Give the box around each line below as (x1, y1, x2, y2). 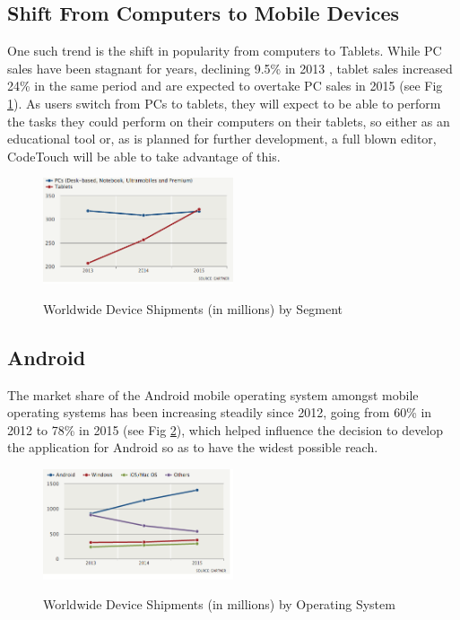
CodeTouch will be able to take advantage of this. (7, 146, 281, 165)
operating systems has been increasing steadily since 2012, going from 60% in (7, 403, 432, 422)
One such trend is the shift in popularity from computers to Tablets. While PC (7, 41, 442, 60)
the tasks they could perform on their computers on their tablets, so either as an (7, 111, 450, 130)
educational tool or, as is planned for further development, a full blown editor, (7, 129, 437, 148)
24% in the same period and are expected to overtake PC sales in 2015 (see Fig (7, 76, 443, 95)
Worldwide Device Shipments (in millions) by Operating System (43, 595, 395, 614)
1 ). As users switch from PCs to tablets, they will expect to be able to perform (7, 93, 441, 112)
